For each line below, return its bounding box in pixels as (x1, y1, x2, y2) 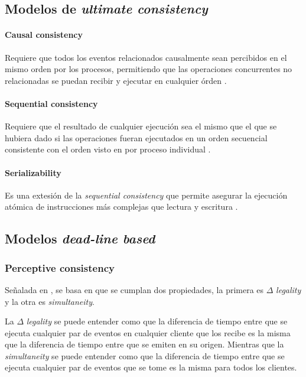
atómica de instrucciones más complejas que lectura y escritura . (5, 200, 238, 213)
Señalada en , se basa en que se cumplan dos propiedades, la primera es (5, 283, 264, 295)
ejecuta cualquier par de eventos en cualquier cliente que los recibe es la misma (5, 326, 291, 339)
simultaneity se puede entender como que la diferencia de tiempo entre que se (5, 349, 285, 362)
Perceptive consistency (5, 260, 115, 275)
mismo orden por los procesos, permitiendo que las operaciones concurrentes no (5, 63, 292, 75)
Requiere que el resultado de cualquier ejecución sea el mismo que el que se (5, 120, 277, 132)
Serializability (5, 166, 61, 178)
